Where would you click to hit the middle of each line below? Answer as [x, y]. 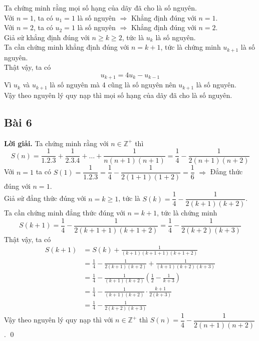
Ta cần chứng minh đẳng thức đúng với [65, 213]
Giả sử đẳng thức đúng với [45, 198]
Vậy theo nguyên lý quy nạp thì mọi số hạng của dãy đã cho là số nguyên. [118, 95]
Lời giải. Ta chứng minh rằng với [56, 143]
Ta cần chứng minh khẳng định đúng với [67, 47]
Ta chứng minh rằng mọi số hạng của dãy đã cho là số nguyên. [100, 8]
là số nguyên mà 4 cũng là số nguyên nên [113, 85]
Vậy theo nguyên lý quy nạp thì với [59, 320]
